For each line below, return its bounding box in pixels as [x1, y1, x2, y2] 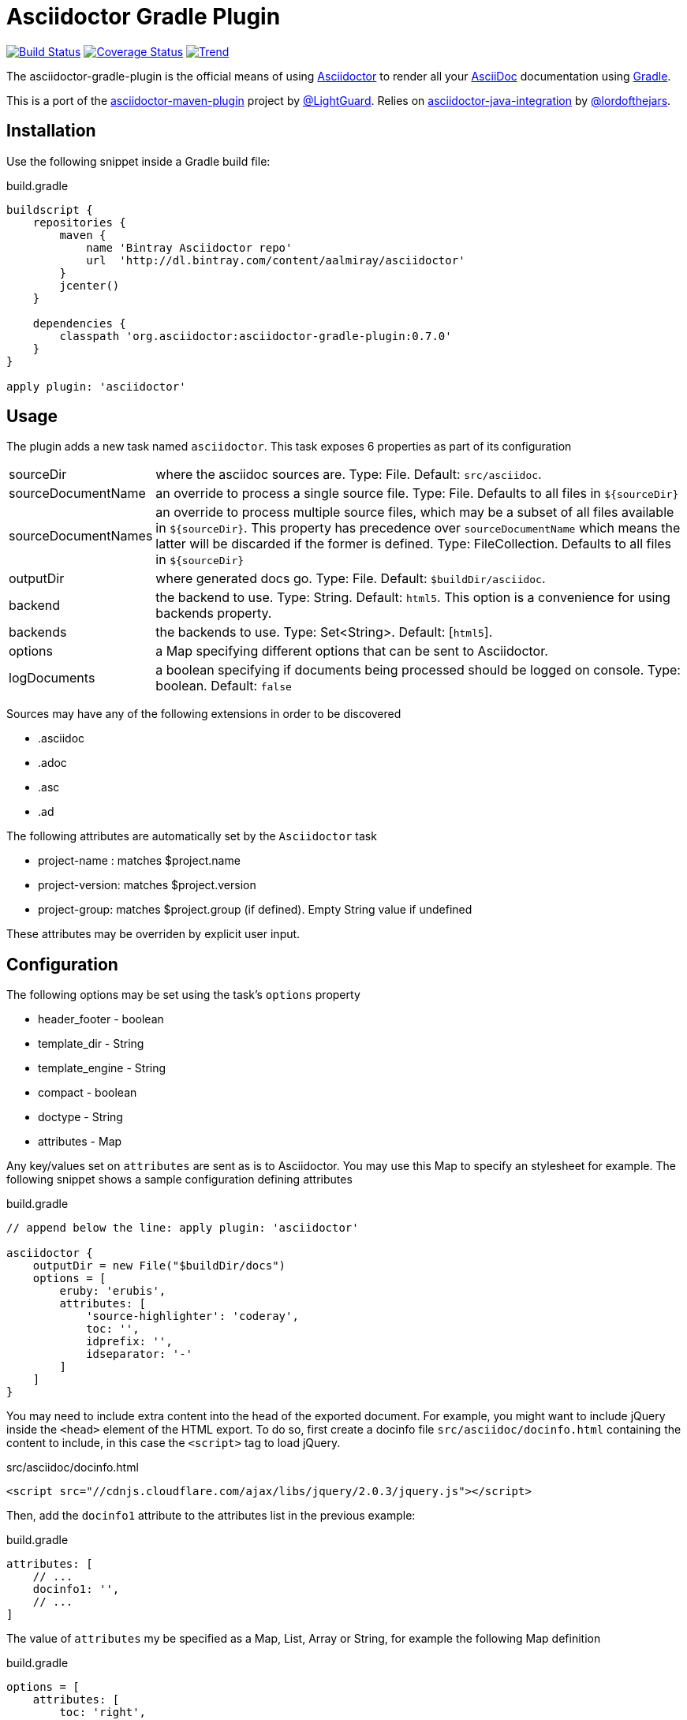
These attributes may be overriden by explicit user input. [6, 927, 301, 941]
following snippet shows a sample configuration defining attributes [6, 1172, 353, 1187]
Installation [6, 121, 96, 141]
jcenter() [59, 279, 120, 292]
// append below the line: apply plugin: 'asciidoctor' [6, 1221, 359, 1235]
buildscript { [6, 203, 93, 216]
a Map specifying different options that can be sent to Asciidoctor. [155, 643, 548, 660]
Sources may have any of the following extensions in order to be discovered [6, 707, 401, 721]
